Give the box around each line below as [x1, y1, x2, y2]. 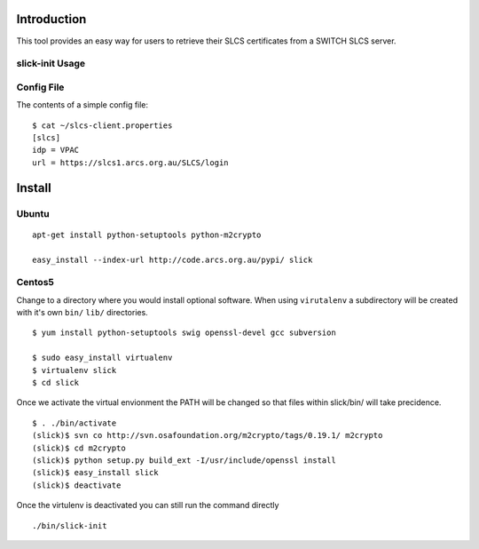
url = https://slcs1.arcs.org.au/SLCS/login [32, 157, 230, 168]
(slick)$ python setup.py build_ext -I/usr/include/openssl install [32, 455, 336, 465]
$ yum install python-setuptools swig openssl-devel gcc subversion [32, 328, 336, 338]
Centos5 [16, 276, 55, 289]
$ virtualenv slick [32, 365, 117, 375]
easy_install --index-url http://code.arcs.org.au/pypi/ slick [32, 254, 313, 265]
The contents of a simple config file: [16, 99, 149, 110]
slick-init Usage [16, 58, 86, 70]
